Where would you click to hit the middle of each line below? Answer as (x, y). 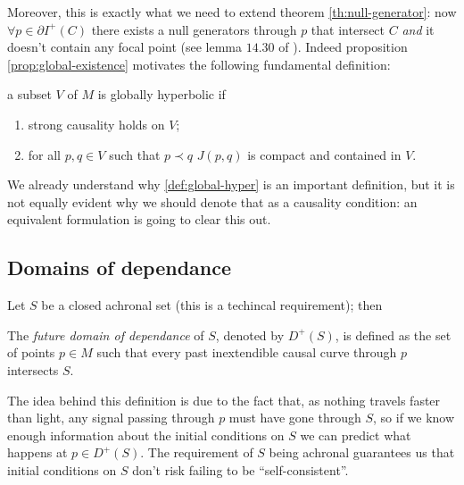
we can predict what (356, 435)
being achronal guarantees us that (362, 452)
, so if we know (414, 418)
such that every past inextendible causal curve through (247, 352)
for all (45, 154)
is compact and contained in (324, 154)
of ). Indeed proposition (343, 47)
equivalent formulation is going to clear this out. (139, 219)
